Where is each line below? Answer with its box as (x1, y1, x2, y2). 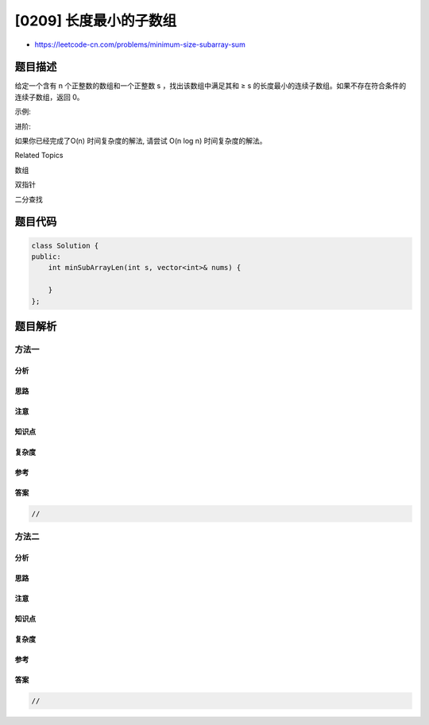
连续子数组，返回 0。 (14, 92, 84, 102)
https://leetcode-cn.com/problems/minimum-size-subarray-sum (34, 40, 245, 49)
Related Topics (14, 151, 64, 160)
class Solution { (31, 241, 99, 250)
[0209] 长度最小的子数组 (14, 12, 177, 29)
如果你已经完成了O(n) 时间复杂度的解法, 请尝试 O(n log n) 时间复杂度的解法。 (14, 136, 267, 146)
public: (31, 252, 61, 261)
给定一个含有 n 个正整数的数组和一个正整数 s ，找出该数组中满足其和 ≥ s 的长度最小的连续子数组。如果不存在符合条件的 (14, 81, 407, 91)
